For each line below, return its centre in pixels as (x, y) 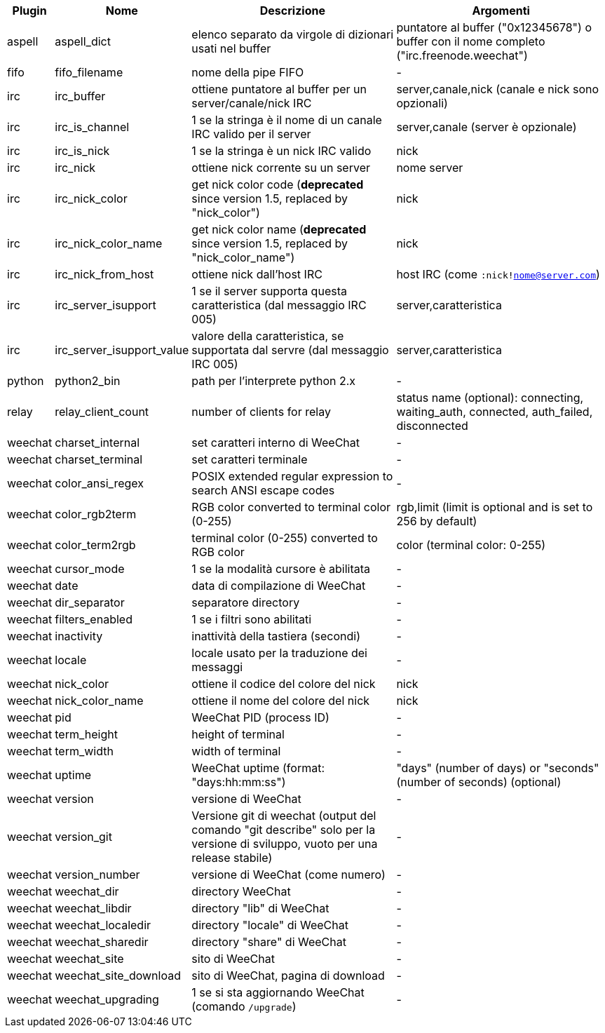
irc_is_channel (92, 127)
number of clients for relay (261, 412)
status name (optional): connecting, (490, 398)
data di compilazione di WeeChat (279, 586)
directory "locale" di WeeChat (270, 925)
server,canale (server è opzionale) (487, 127)
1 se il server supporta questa (269, 291)
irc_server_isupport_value (122, 350)
